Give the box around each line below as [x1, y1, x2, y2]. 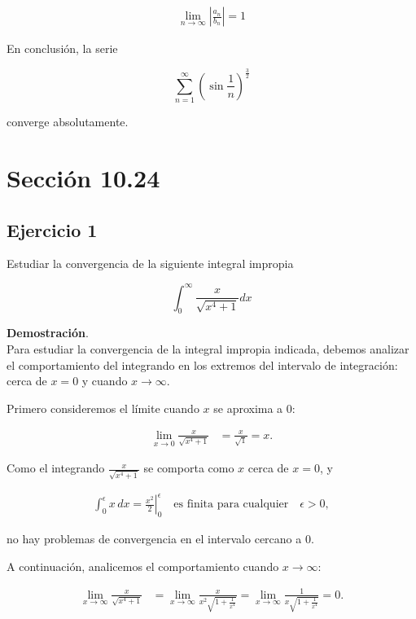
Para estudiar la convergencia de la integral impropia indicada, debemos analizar [7, 340, 409, 357]
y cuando [81, 372, 128, 389]
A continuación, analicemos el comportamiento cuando [7, 557, 279, 574]
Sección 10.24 [7, 161, 160, 195]
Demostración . [7, 324, 89, 341]
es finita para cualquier [173, 498, 289, 511]
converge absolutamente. [7, 113, 129, 130]
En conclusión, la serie [7, 40, 118, 57]
